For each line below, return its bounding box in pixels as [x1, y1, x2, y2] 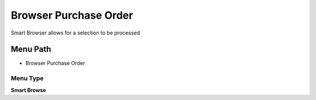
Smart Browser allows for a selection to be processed [11, 29, 140, 36]
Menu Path [11, 44, 51, 54]
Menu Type [11, 74, 44, 82]
